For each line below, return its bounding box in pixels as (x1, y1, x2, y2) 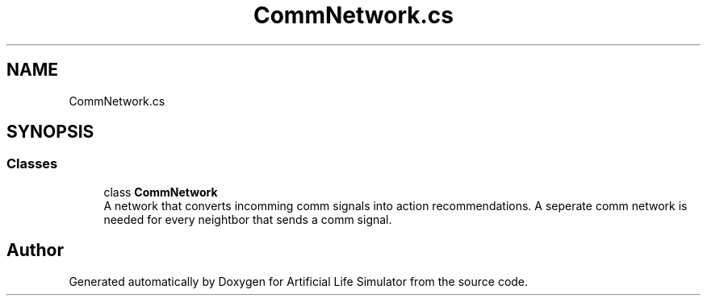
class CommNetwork (103, 184, 218, 199)
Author (6, 240, 64, 261)
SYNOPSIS (6, 122, 94, 143)
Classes (6, 155, 58, 172)
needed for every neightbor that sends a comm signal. (103, 212, 392, 226)
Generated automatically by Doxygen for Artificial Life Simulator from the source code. (69, 274, 529, 288)
